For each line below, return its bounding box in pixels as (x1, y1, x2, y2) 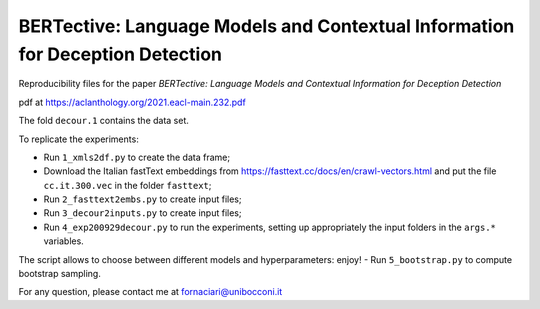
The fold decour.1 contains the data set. (18, 115, 190, 127)
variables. (43, 235, 84, 247)
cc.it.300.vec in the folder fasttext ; (43, 179, 212, 191)
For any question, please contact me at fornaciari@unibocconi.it (18, 286, 283, 298)
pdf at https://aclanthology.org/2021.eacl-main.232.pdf (18, 96, 247, 108)
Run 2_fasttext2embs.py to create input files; (43, 193, 242, 205)
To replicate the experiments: (18, 133, 139, 145)
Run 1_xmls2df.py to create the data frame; (43, 151, 230, 163)
